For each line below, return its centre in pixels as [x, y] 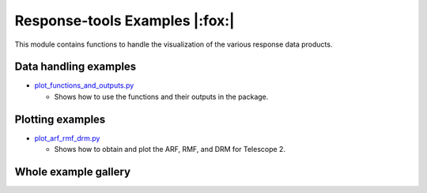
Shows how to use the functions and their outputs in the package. [161, 96]
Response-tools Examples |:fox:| [125, 21]
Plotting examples [60, 119]
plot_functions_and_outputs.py [84, 85]
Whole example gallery [72, 171]
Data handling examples [76, 67]
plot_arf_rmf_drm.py [67, 138]
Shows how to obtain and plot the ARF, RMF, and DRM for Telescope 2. [170, 149]
